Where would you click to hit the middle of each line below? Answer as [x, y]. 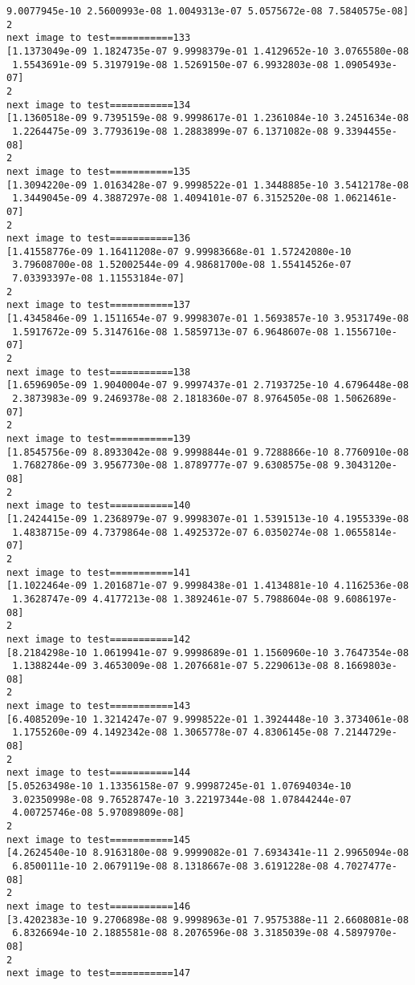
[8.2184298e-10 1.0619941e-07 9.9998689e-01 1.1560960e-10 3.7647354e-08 [208, 653]
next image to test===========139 [99, 439]
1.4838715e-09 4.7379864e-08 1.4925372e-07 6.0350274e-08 [170, 532]
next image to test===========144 [99, 773]
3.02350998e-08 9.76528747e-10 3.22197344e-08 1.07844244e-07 [182, 799]
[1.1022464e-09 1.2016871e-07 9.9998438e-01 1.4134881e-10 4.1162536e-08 [208, 586]
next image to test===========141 [99, 572]
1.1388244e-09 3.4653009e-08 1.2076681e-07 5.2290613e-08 [170, 666]
